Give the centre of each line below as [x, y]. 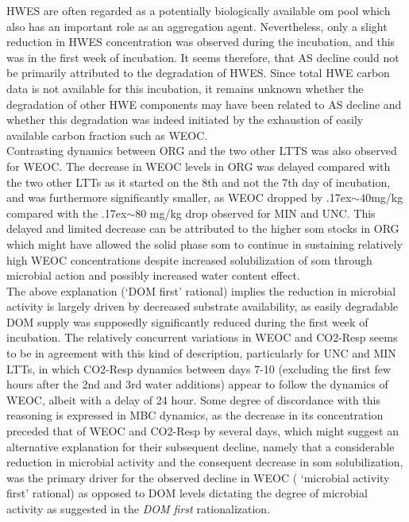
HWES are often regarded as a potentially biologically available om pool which [199, 10]
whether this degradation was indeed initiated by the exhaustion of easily [185, 120]
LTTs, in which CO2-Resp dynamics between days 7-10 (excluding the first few [199, 368]
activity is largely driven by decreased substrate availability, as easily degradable [202, 306]
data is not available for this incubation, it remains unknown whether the [185, 88]
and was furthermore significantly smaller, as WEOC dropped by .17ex [179, 197]
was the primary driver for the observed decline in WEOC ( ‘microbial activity [198, 477]
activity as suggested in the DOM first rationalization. [139, 508]
